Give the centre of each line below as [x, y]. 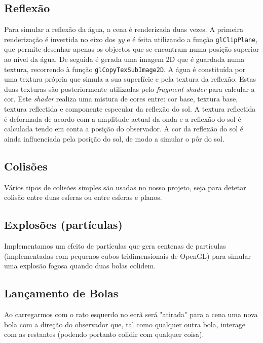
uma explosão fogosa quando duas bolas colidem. [80, 266]
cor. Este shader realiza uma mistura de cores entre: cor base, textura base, [121, 99]
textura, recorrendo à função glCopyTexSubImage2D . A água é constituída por [125, 69]
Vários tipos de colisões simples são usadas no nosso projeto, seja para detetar [125, 187]
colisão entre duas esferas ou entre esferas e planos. [83, 197]
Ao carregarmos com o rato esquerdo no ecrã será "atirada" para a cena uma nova [131, 314]
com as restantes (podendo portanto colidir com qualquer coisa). [104, 334]
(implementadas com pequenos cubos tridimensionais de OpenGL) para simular [127, 255]
